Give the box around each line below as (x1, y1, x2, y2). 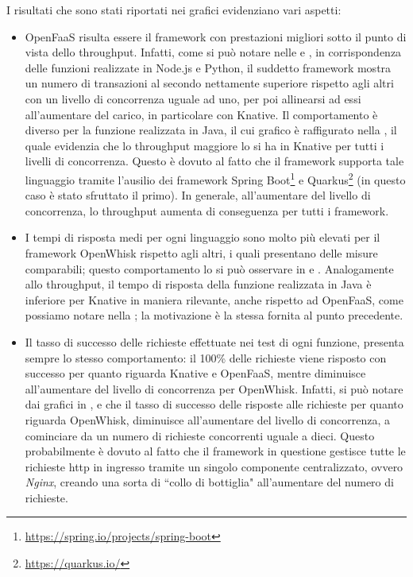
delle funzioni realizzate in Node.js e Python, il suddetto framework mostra (25, 59, 392, 76)
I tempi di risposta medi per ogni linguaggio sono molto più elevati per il (25, 229, 380, 246)
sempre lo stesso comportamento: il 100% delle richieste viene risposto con (25, 349, 387, 366)
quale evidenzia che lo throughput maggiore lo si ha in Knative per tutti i (25, 137, 384, 153)
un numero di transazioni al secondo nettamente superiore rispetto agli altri (25, 75, 394, 91)
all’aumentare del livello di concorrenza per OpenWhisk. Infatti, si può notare (25, 380, 403, 397)
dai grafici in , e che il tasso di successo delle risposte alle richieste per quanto (25, 396, 403, 412)
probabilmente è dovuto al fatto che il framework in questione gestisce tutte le (25, 443, 406, 459)
